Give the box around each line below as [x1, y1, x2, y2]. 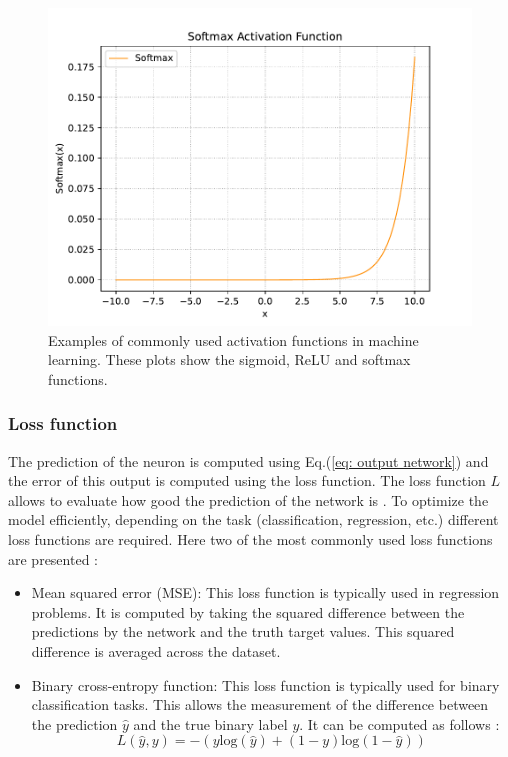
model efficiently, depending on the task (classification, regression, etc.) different [8, 509, 499, 530]
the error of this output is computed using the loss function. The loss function [8, 470, 486, 491]
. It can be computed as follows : [299, 713, 500, 734]
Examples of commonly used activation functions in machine [48, 329, 419, 350]
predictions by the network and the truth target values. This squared [31, 621, 455, 642]
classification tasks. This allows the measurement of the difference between [31, 694, 489, 715]
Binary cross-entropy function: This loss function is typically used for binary [31, 674, 500, 695]
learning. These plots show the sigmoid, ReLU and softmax [48, 349, 411, 370]
